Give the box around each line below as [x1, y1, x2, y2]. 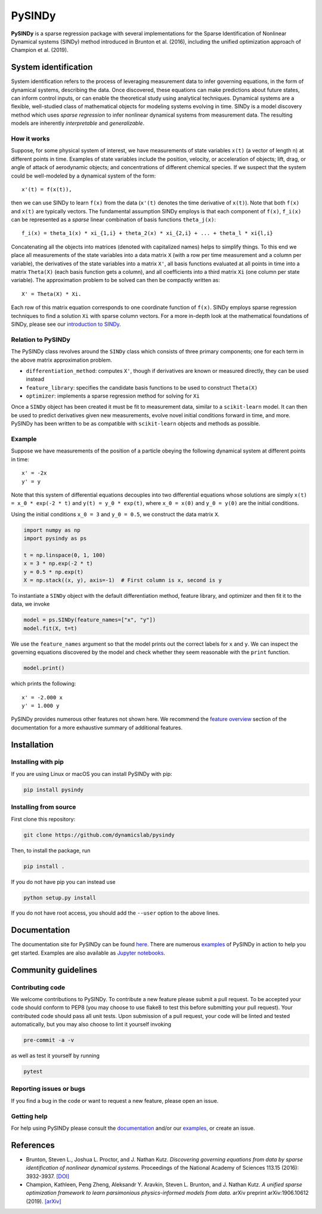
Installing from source [11, 803, 76, 811]
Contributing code [11, 983, 66, 992]
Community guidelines [11, 965, 98, 975]
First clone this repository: [11, 815, 76, 822]
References [11, 1140, 55, 1150]
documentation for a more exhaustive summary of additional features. [11, 724, 183, 731]
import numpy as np [23, 527, 80, 533]
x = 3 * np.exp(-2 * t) [23, 560, 94, 567]
